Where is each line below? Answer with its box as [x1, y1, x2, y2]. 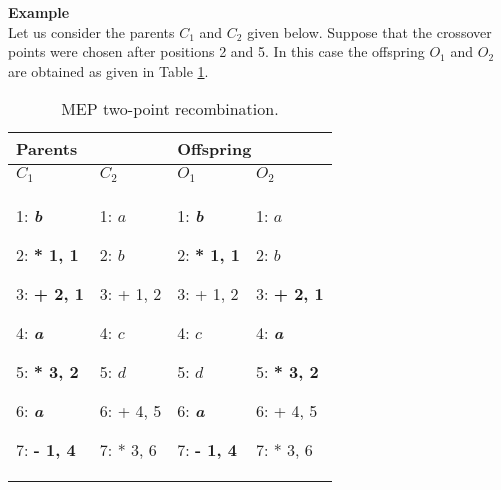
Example [8, 2, 70, 22]
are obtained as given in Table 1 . [8, 60, 209, 81]
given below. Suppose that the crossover [247, 21, 492, 42]
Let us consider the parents [8, 21, 175, 42]
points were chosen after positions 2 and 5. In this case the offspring [8, 41, 425, 62]
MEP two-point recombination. [61, 97, 279, 121]
